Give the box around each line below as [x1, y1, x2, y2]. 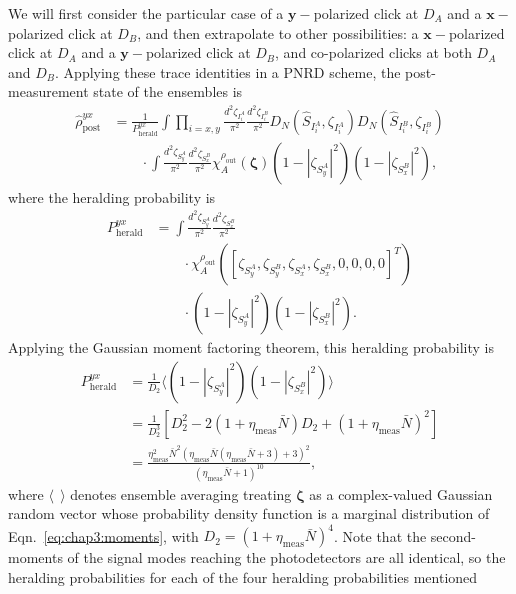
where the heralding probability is [8, 186, 216, 207]
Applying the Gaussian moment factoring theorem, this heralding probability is [8, 337, 494, 358]
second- [430, 525, 477, 546]
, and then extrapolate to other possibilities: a [137, 22, 419, 43]
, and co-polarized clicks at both [275, 42, 472, 63]
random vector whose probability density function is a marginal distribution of [8, 503, 490, 524]
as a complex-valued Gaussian [309, 483, 493, 504]
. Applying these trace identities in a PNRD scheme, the [55, 61, 401, 82]
